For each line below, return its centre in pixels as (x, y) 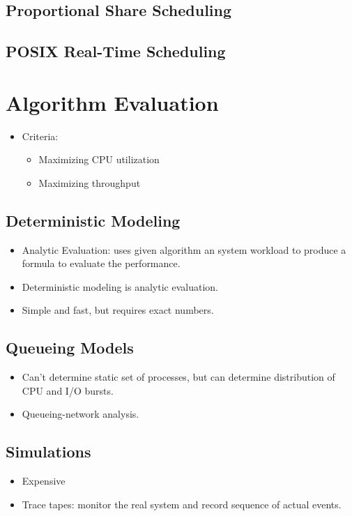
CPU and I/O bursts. (68, 390)
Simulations (48, 451)
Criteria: (40, 136)
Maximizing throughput (90, 182)
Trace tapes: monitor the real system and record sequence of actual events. (182, 504)
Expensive (44, 481)
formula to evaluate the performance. (101, 263)
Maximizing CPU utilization (99, 159)
